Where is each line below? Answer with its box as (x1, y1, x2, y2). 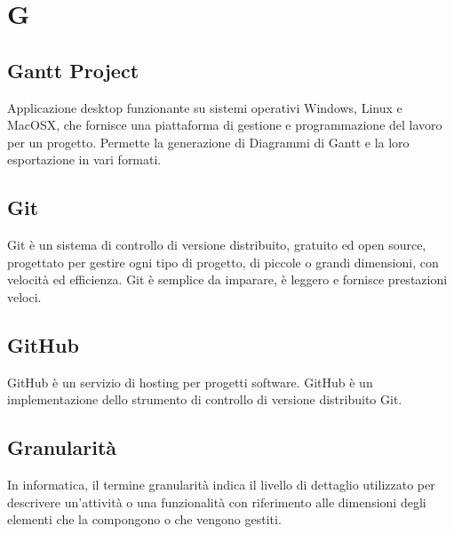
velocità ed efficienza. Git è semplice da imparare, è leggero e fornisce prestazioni (7, 270, 448, 289)
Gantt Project (7, 56, 139, 84)
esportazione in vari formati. (7, 150, 162, 169)
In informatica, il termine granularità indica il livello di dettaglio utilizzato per (7, 475, 435, 494)
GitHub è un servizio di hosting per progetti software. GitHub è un (7, 372, 373, 391)
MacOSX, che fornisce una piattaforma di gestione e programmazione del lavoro (7, 116, 442, 134)
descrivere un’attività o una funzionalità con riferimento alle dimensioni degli (7, 492, 426, 511)
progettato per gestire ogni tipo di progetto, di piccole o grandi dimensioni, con (7, 252, 439, 271)
